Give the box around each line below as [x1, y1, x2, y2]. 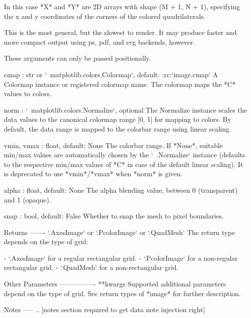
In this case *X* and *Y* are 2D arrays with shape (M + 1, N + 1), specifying [4, 1, 240, 11]
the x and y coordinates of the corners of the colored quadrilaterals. [4, 11, 206, 21]
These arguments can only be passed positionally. [4, 53, 151, 63]
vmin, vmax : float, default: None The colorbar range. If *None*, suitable [4, 140, 223, 150]
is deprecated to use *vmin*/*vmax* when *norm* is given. [4, 168, 183, 179]
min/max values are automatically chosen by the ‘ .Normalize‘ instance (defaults [4, 150, 245, 160]
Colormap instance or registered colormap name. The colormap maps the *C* [4, 79, 236, 89]
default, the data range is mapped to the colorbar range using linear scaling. [4, 123, 232, 134]
